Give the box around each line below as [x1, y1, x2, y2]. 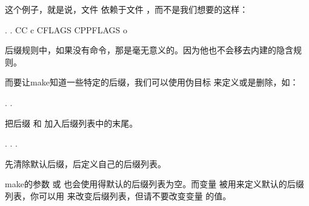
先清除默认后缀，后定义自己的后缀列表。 [5, 157, 166, 170]
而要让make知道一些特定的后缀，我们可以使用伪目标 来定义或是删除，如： [5, 76, 299, 88]
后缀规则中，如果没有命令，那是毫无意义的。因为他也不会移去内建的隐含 [5, 44, 293, 56]
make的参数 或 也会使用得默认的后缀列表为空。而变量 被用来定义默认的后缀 [5, 178, 304, 190]
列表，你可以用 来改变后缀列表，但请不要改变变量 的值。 [5, 189, 231, 202]
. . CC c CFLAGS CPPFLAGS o [5, 23, 128, 36]
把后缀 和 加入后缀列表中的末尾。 [5, 116, 138, 129]
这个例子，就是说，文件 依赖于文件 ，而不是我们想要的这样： [5, 3, 248, 15]
